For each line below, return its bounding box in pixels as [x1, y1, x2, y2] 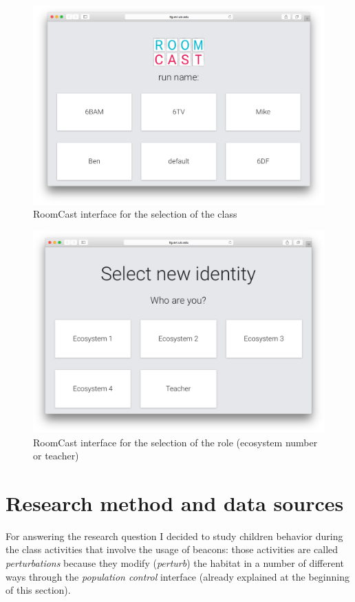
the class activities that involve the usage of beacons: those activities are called [6, 542, 338, 557]
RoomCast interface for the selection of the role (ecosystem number [33, 435, 318, 449]
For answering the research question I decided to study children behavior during [6, 528, 343, 543]
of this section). [6, 583, 71, 597]
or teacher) [33, 448, 79, 463]
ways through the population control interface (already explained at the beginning [6, 569, 349, 583]
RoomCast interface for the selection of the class [33, 207, 237, 221]
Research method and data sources [6, 488, 344, 517]
